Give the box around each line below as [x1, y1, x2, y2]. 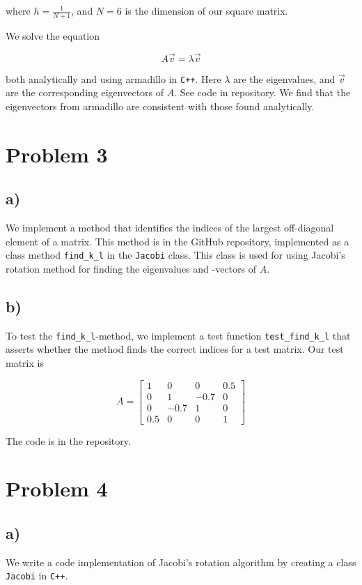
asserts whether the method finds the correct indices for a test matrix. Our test [6, 342, 344, 356]
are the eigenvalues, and [233, 71, 336, 86]
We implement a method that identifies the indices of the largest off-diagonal [6, 220, 334, 235]
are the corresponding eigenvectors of [6, 85, 164, 100]
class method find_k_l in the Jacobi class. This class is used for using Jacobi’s [6, 248, 345, 262]
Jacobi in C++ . [6, 568, 68, 583]
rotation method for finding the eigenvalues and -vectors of [6, 261, 257, 275]
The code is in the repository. [6, 433, 131, 448]
